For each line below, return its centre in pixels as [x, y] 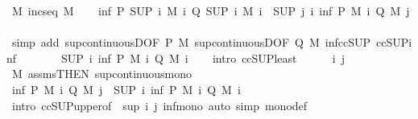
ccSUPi [394, 42]
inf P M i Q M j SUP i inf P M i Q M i [126, 89]
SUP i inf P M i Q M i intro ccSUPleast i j [203, 57]
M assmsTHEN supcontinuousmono [102, 74]
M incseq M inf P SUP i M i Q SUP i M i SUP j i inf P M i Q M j [211, 10]
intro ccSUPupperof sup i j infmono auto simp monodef [159, 105]
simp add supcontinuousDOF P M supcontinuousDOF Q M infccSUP [191, 42]
